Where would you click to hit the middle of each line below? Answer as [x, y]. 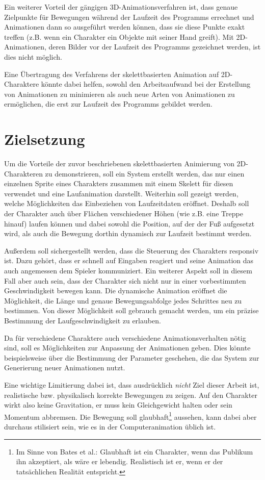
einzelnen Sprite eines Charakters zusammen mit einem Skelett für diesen [119, 183]
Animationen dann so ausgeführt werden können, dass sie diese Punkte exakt [125, 27]
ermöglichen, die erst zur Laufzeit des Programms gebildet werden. [108, 104]
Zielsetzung [45, 139]
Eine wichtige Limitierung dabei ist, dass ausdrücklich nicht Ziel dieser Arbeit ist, [132, 384]
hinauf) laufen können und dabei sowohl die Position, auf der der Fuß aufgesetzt [129, 223]
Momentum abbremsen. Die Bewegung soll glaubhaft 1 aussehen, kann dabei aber [130, 416]
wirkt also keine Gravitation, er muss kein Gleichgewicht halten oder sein [118, 405]
